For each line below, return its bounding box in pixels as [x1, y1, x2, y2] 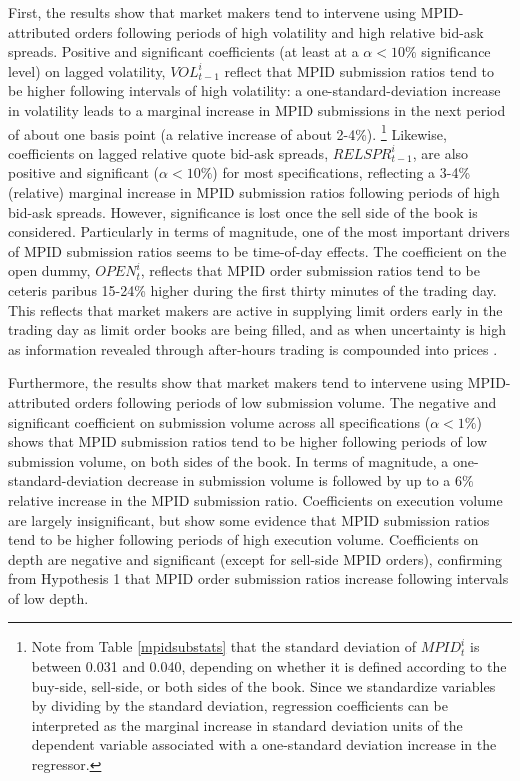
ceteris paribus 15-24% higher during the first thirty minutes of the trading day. [8, 279, 497, 300]
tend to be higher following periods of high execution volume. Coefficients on [8, 529, 479, 550]
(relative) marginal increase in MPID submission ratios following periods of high [8, 182, 500, 202]
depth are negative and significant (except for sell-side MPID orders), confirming [8, 548, 503, 569]
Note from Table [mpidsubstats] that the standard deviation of [31, 636, 417, 657]
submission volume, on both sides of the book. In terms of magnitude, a [8, 450, 449, 471]
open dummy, [8, 260, 91, 281]
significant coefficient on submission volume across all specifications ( [8, 411, 431, 432]
